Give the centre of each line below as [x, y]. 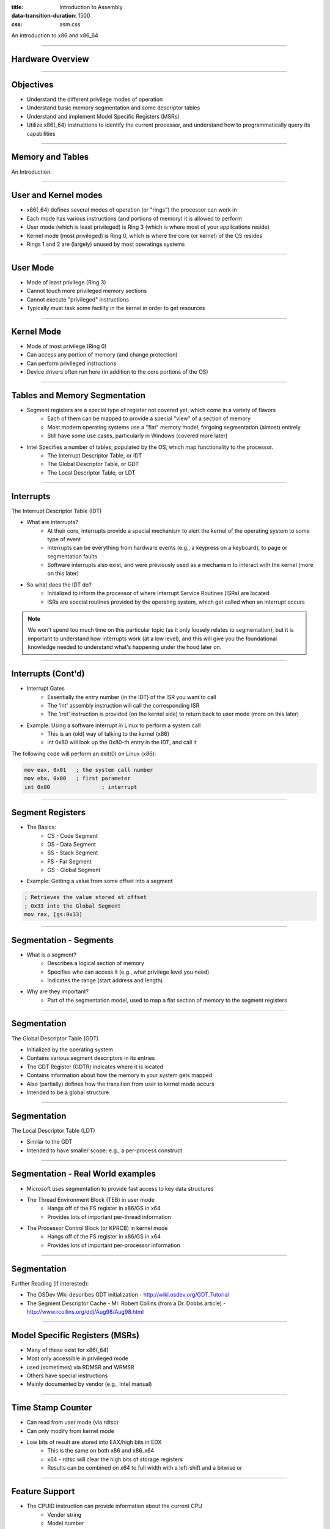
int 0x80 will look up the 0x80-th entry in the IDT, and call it [122, 742]
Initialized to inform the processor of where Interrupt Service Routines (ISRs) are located [158, 593]
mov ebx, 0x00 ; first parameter [77, 779]
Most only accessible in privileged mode [77, 1358]
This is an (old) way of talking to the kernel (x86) [108, 734]
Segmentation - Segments [62, 940]
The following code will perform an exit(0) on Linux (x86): [84, 753]
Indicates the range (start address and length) [105, 980]
